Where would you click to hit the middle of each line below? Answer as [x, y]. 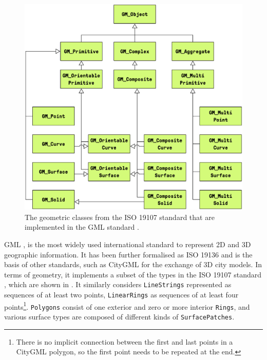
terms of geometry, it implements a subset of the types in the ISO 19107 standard [133, 274]
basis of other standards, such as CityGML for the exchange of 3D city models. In [133, 264]
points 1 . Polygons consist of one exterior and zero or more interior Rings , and [127, 306]
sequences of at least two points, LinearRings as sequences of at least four [121, 295]
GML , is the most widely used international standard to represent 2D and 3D [128, 244]
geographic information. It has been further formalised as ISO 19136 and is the [128, 254]
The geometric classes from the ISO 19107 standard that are [120, 217]
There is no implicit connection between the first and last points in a [125, 341]
